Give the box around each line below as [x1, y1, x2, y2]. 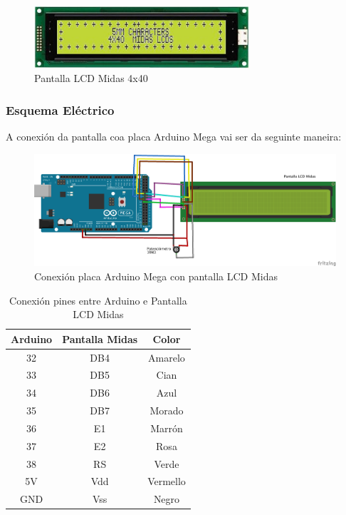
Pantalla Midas [62, 331, 138, 346]
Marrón [150, 420, 183, 435]
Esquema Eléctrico [6, 101, 115, 118]
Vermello [147, 474, 186, 489]
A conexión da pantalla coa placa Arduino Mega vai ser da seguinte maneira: [6, 129, 342, 144]
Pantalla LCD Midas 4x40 [34, 71, 148, 86]
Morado [150, 403, 184, 418]
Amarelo [148, 350, 185, 364]
